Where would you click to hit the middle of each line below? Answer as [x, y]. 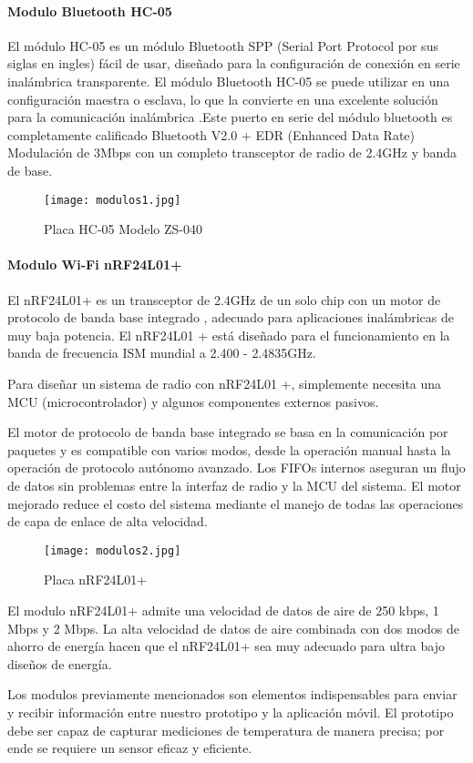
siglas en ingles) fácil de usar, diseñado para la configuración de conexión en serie [234, 63]
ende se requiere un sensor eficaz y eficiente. [130, 748]
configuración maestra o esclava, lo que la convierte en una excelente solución [223, 99]
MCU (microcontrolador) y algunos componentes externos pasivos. [193, 401]
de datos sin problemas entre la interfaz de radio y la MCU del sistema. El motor [234, 485]
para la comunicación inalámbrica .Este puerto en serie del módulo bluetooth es [230, 117]
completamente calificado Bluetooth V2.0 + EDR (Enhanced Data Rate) [211, 134]
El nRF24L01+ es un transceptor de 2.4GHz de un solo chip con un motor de [224, 299]
